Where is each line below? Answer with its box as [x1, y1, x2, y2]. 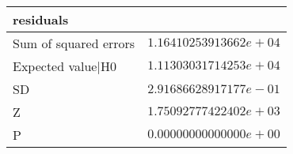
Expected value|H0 [13, 57, 116, 75]
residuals [13, 10, 69, 28]
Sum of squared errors [13, 34, 135, 52]
